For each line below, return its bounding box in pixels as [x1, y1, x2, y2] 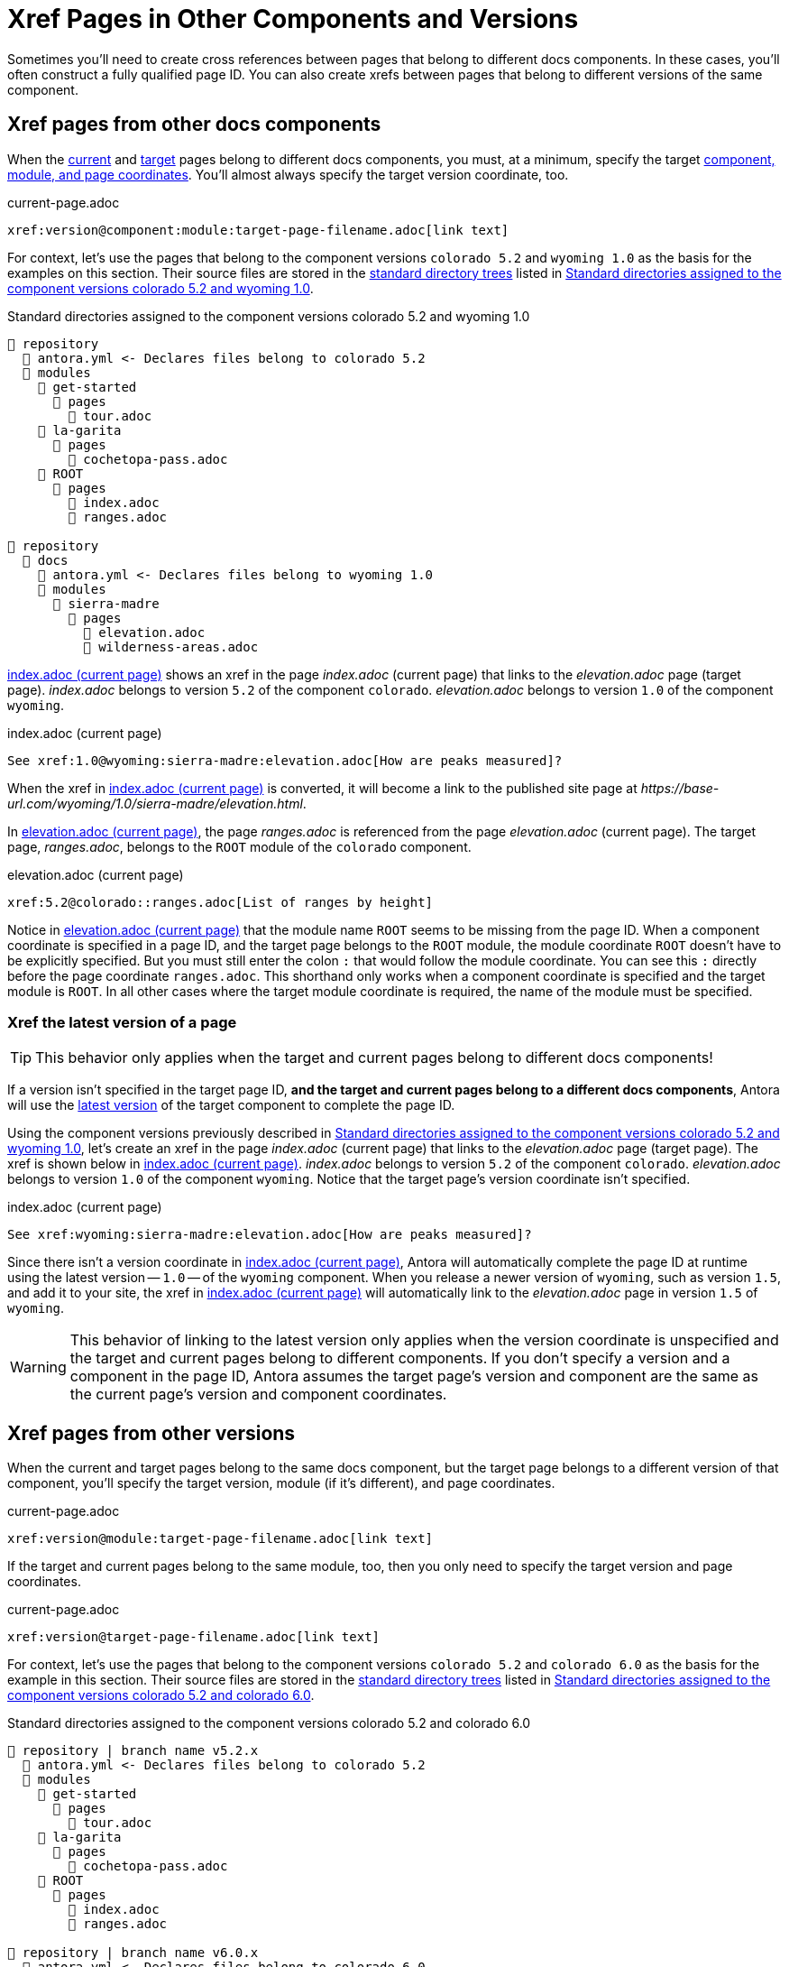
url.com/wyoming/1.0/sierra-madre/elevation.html [7, 795, 303, 811]
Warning [10, 1358, 67, 1377]
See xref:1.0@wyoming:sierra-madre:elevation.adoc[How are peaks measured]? [7, 753, 563, 768]
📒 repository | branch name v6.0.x [7, 1945, 259, 1961]
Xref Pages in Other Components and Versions [7, 4, 579, 34]
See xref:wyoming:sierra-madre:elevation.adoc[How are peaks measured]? [7, 1227, 532, 1242]
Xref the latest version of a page [7, 1012, 237, 1031]
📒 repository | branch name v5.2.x [7, 1743, 259, 1759]
